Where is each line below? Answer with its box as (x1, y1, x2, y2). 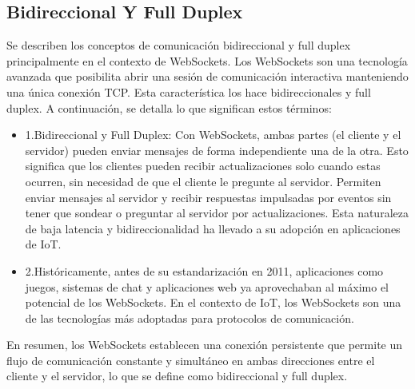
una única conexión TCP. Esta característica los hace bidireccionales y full (6, 83, 371, 100)
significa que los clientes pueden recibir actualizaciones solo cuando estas (25, 157, 381, 174)
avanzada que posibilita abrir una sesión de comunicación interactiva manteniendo (6, 68, 409, 85)
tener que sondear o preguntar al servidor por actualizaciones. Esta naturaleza (25, 204, 409, 221)
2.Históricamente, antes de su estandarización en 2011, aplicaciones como (25, 262, 384, 279)
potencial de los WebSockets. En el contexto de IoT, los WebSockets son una (25, 294, 401, 311)
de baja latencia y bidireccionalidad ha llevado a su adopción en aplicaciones (25, 220, 401, 236)
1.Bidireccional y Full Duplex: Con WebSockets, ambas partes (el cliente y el (25, 126, 401, 143)
